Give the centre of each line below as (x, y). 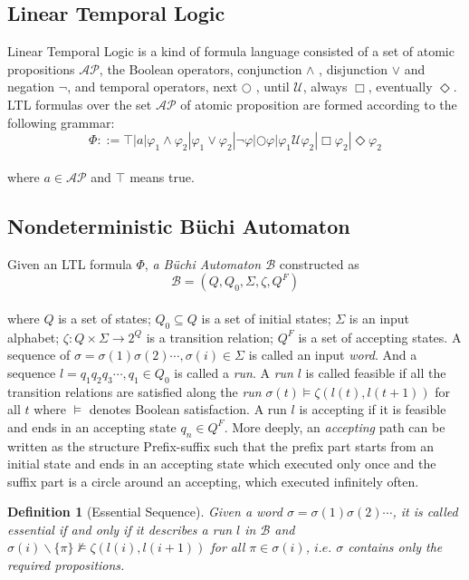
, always (325, 87)
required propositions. (66, 565)
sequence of (39, 355)
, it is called (425, 512)
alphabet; (33, 337)
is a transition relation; (210, 337)
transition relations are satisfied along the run (134, 391)
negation (31, 87)
